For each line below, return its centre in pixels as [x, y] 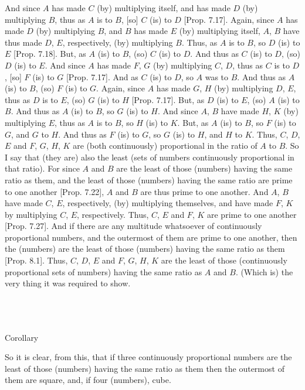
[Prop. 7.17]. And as [102, 76]
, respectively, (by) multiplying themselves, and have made [168, 203]
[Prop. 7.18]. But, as [50, 54]
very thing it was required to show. [68, 283]
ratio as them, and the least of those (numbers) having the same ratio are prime [149, 179]
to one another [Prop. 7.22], [55, 191]
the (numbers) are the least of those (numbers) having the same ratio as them [145, 249]
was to [217, 76]
